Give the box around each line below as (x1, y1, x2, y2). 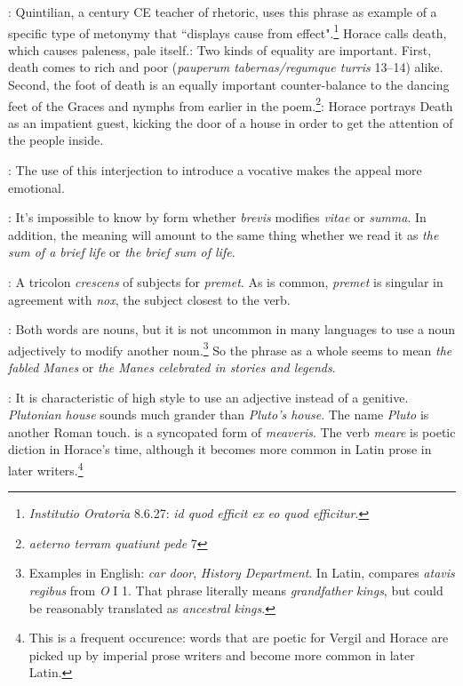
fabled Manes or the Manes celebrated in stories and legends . (8, 358, 336, 377)
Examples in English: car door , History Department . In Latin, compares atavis (28, 563, 455, 582)
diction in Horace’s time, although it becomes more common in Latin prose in (8, 440, 432, 459)
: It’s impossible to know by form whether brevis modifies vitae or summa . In (8, 208, 427, 227)
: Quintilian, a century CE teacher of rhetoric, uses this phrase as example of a (8, 3, 437, 20)
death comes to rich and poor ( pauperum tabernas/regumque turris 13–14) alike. (8, 58, 443, 76)
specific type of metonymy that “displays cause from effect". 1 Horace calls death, (8, 20, 447, 42)
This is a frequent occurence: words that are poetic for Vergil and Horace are (28, 628, 449, 647)
